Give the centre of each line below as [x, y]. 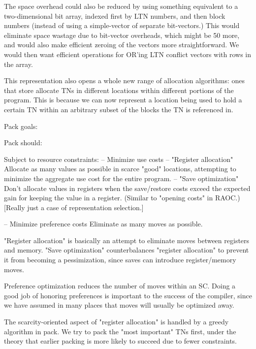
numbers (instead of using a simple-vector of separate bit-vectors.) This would [122, 25]
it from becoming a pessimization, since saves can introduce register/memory [120, 260]
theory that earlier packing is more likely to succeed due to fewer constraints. [121, 341]
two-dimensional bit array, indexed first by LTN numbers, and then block [115, 16]
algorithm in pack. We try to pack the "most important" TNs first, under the [120, 331]
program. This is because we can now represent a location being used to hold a [123, 100]
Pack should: [23, 143]
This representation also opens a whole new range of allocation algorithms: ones [125, 80]
